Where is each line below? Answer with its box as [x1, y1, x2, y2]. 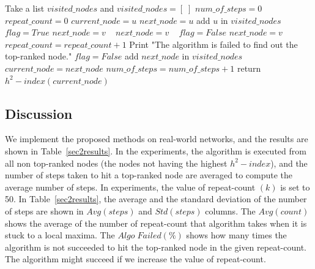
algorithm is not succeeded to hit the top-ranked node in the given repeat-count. [5, 240, 306, 253]
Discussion [5, 104, 73, 123]
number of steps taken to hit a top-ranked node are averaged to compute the [5, 169, 293, 181]
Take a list [5, 2, 45, 14]
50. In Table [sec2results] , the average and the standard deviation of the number [5, 192, 307, 205]
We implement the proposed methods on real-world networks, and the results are [5, 132, 308, 145]
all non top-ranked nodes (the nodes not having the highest [5, 156, 228, 169]
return [237, 61, 261, 74]
